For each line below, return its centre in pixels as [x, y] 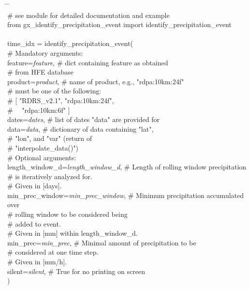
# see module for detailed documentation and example [88, 15]
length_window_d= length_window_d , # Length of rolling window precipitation [127, 167]
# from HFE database [41, 72]
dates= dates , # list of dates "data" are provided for [83, 119]
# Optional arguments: [42, 157]
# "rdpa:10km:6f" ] [39, 110]
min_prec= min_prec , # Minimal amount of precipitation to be [102, 242]
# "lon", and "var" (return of [50, 138]
